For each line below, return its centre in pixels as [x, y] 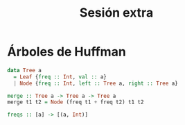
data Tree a [24, 70]
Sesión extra [116, 13]
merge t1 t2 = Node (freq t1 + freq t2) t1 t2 [76, 102]
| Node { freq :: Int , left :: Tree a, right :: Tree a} [96, 83]
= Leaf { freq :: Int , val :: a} [60, 77]
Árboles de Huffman [67, 52]
